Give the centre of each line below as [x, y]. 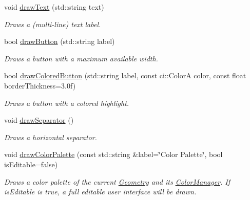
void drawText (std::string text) [54, 7]
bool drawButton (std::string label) [60, 41]
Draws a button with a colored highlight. [67, 103]
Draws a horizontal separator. [51, 137]
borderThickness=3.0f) [40, 85]
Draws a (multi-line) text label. [53, 24]
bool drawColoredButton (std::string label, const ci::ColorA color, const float [125, 75]
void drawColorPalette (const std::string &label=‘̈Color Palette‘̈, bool [113, 154]
